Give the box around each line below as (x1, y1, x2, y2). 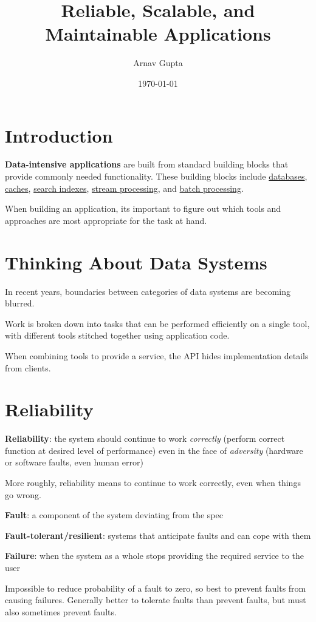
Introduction (5, 123, 113, 147)
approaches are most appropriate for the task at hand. (5, 214, 207, 226)
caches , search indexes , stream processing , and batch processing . (5, 181, 244, 194)
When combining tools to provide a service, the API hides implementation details (5, 349, 309, 362)
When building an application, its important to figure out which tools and (5, 202, 281, 215)
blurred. (5, 297, 35, 309)
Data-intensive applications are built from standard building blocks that (5, 158, 289, 171)
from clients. (5, 361, 51, 374)
